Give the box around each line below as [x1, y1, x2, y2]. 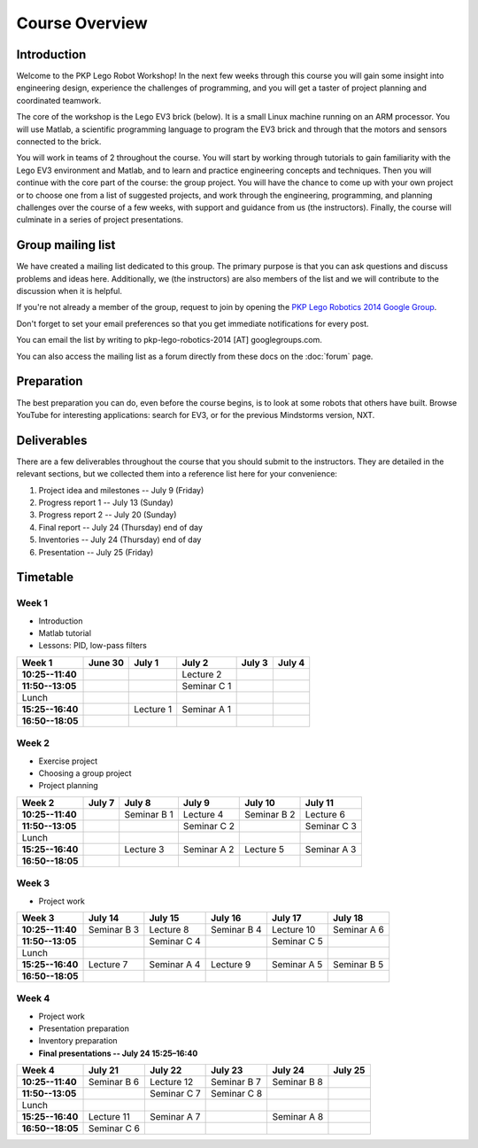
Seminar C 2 [182, 819, 235, 832]
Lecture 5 [244, 842, 285, 855]
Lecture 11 [88, 1111, 130, 1123]
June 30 [88, 656, 124, 669]
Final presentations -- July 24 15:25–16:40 [38, 1048, 198, 1059]
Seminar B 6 [88, 1076, 140, 1089]
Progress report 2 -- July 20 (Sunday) [38, 509, 177, 520]
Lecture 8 [149, 923, 189, 935]
